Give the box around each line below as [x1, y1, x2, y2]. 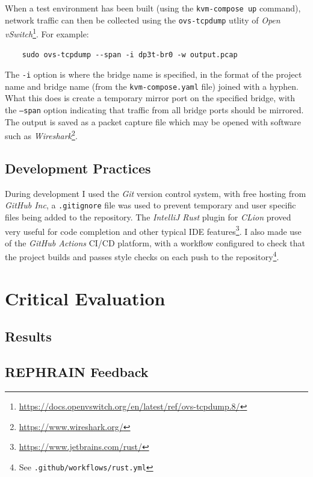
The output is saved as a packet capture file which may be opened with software [5, 115, 301, 128]
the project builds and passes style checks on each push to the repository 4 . [5, 249, 279, 263]
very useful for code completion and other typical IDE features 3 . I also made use [5, 223, 302, 237]
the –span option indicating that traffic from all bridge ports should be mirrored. [5, 104, 304, 116]
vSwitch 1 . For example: [5, 26, 89, 40]
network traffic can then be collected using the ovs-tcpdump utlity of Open [5, 13, 280, 26]
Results [5, 327, 52, 346]
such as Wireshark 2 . [5, 128, 78, 142]
